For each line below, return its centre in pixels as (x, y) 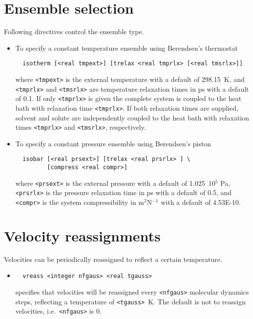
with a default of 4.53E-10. (201, 202)
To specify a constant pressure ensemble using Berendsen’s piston (113, 143)
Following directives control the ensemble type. (74, 31)
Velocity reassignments (82, 235)
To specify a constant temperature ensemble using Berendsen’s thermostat (126, 48)
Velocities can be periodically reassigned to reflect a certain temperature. (113, 259)
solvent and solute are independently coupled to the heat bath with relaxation (132, 117)
